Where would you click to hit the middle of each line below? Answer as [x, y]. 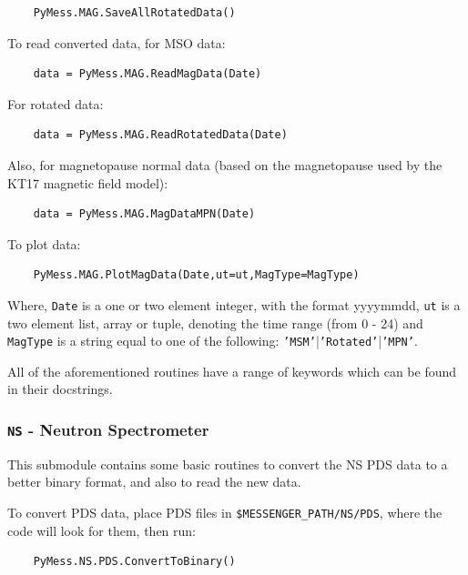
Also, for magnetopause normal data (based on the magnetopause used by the [225, 164]
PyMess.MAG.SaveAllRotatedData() [134, 13]
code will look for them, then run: [102, 530]
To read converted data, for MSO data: [117, 42]
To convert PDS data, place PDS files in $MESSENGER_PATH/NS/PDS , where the [225, 512]
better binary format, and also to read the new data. [154, 482]
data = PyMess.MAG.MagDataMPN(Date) [144, 214]
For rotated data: [56, 103]
